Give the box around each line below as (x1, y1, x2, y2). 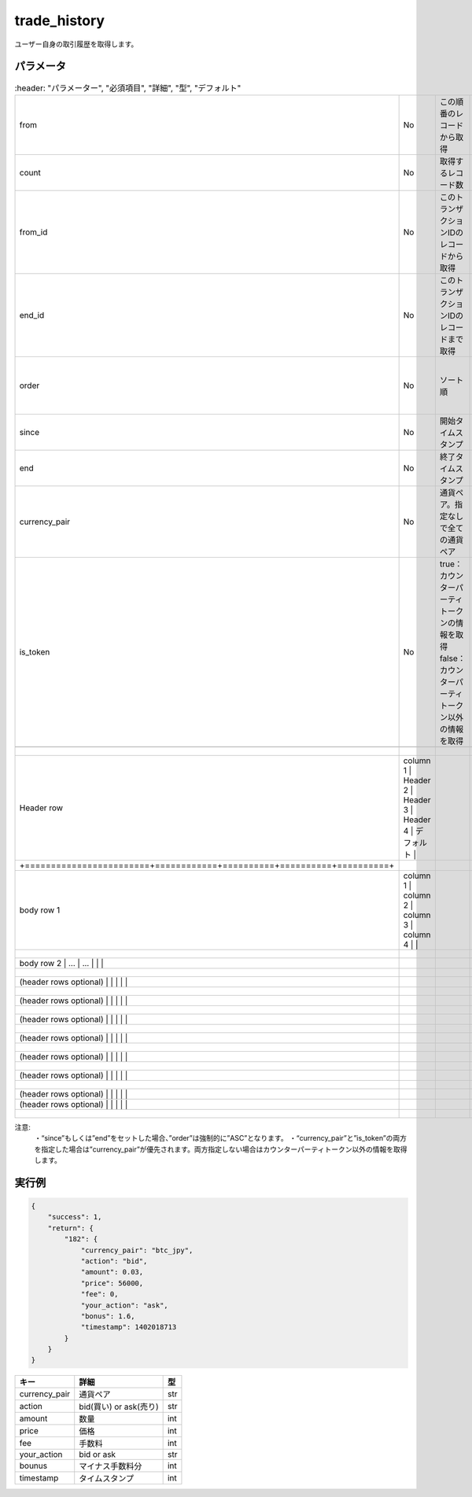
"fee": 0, (80, 1290, 119, 1299)
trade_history (14, 12, 105, 29)
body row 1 (19, 905, 61, 916)
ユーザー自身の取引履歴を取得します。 (14, 39, 138, 49)
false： (439, 653, 466, 664)
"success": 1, (47, 1212, 102, 1222)
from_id (19, 227, 48, 238)
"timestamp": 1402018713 (80, 1322, 177, 1332)
